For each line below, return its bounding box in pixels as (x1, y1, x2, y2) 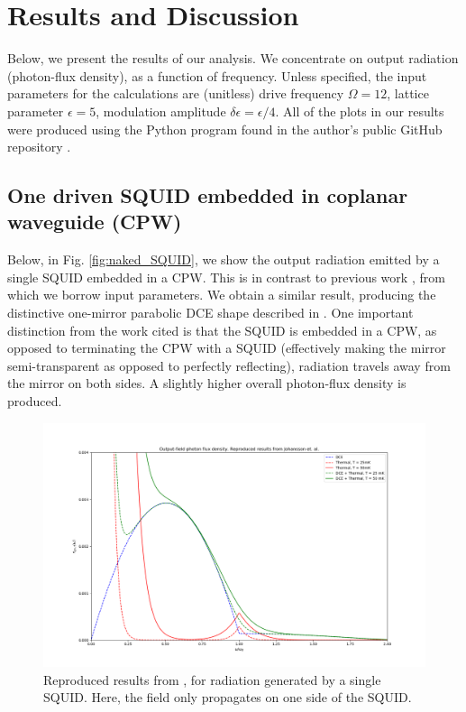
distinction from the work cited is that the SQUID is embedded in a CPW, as (7, 320, 437, 339)
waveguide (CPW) (7, 208, 182, 236)
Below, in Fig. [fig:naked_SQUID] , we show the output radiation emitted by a (7, 250, 440, 269)
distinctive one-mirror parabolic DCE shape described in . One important (7, 303, 414, 322)
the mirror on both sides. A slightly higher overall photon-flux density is (7, 374, 407, 393)
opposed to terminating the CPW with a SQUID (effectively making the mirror (7, 338, 446, 357)
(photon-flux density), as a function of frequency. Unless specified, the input (7, 66, 427, 85)
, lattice (387, 84, 429, 103)
